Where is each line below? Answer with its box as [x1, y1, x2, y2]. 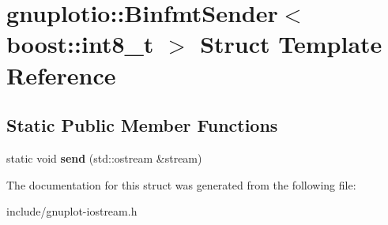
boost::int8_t [6, 28, 154, 60]
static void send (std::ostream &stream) [6, 149, 202, 166]
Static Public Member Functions [6, 113, 278, 137]
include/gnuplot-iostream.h [6, 203, 137, 219]
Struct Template [200, 28, 382, 60]
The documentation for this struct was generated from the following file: [6, 176, 356, 193]
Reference [6, 58, 116, 91]
